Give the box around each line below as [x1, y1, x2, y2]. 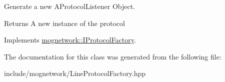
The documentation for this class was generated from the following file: [4, 51, 221, 61]
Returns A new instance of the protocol [4, 17, 125, 28]
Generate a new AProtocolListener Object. [4, 1, 135, 11]
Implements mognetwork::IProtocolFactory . [4, 34, 136, 45]
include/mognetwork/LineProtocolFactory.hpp [4, 68, 146, 78]
